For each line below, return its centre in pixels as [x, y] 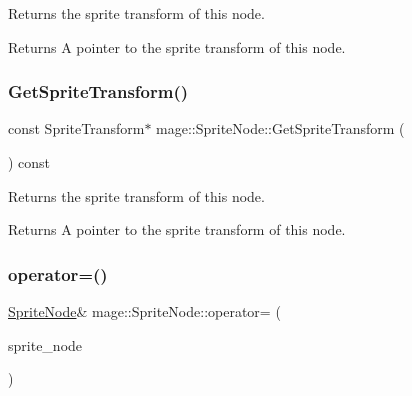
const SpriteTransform [76, 128]
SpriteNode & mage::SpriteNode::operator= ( [144, 311]
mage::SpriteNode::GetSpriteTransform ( [280, 128]
